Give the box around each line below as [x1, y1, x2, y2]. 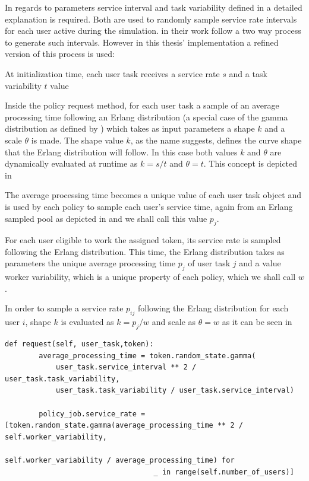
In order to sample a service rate [5, 302, 124, 314]
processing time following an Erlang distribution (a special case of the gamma [5, 110, 288, 123]
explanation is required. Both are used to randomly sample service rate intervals [5, 12, 297, 25]
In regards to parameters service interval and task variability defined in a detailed [5, 1, 302, 13]
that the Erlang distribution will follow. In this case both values [5, 145, 238, 158]
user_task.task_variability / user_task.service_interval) [55, 386, 294, 395]
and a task [229, 67, 267, 79]
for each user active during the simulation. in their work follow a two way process [5, 24, 301, 37]
